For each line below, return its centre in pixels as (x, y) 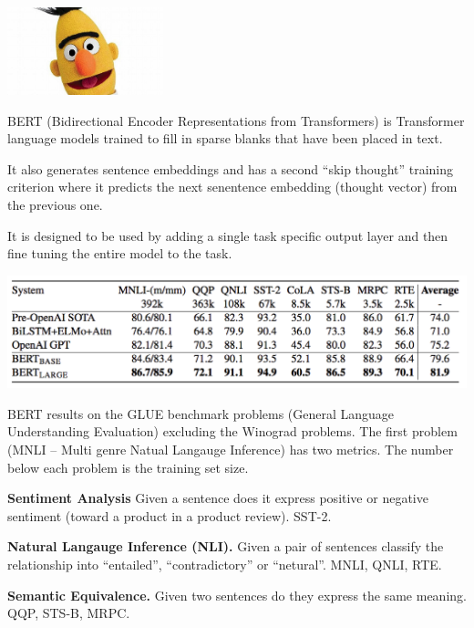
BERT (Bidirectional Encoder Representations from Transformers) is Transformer (236, 120)
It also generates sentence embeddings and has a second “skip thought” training (231, 168)
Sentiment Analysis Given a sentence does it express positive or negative (218, 498)
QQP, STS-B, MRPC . (69, 613)
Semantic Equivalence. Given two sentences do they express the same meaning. (237, 595)
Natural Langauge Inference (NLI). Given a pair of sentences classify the (226, 546)
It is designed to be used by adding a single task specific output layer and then (228, 235)
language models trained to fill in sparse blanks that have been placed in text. (225, 138)
